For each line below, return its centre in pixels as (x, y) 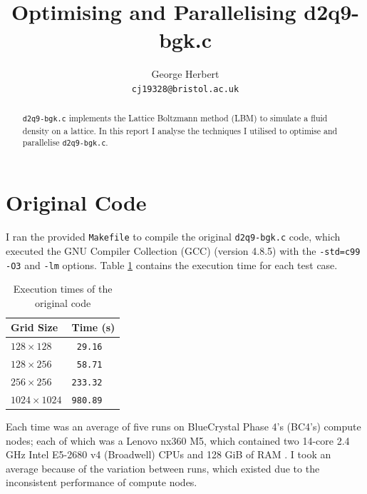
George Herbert (185, 74)
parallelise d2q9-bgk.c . (65, 142)
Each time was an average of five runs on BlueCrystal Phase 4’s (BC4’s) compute (183, 427)
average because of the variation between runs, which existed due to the (163, 468)
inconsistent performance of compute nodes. (102, 482)
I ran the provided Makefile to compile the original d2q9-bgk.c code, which (173, 237)
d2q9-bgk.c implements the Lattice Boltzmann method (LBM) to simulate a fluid (175, 118)
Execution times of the (63, 289)
